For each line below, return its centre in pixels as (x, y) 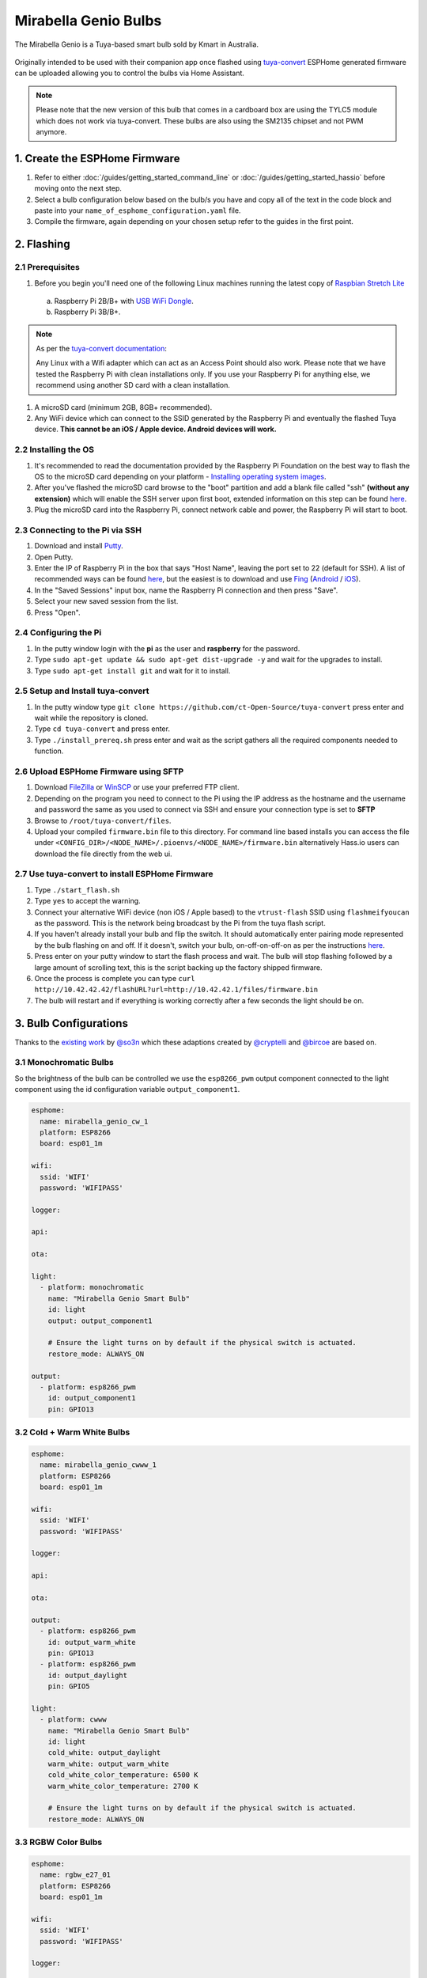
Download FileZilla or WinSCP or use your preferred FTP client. (137, 787)
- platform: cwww (73, 1720)
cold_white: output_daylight (104, 1753)
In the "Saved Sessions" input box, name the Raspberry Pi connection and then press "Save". (186, 590)
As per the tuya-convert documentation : (102, 349)
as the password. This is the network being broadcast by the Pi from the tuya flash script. (180, 923)
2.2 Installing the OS (55, 449)
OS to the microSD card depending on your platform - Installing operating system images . (180, 476)
